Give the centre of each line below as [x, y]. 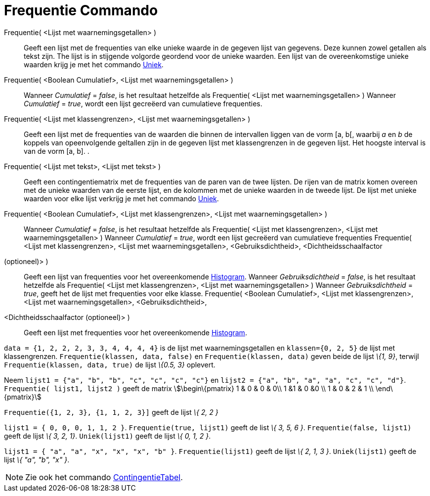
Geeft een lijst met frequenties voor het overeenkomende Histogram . [135, 332]
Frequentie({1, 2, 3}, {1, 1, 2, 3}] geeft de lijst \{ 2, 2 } [111, 412]
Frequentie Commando [81, 10]
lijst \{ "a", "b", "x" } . [37, 459]
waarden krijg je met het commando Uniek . [94, 64]
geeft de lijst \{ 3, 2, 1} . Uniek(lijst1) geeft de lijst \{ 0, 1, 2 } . [107, 436]
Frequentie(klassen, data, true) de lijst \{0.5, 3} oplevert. [110, 364]
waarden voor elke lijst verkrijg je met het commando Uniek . [121, 198]
